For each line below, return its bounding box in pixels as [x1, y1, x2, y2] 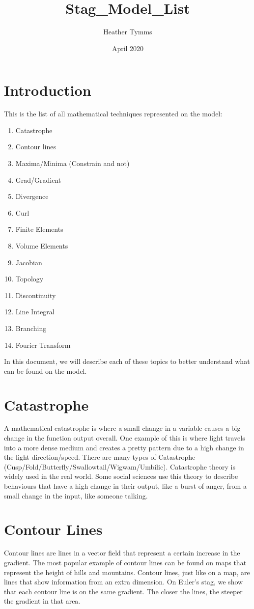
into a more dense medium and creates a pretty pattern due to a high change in [4, 442, 244, 452]
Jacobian [15, 257, 42, 267]
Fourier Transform [15, 339, 71, 350]
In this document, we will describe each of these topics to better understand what [4, 356, 250, 366]
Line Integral [15, 306, 55, 317]
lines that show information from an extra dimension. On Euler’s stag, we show [4, 577, 243, 587]
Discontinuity [15, 290, 56, 300]
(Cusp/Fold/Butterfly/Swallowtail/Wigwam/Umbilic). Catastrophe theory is [4, 461, 235, 471]
